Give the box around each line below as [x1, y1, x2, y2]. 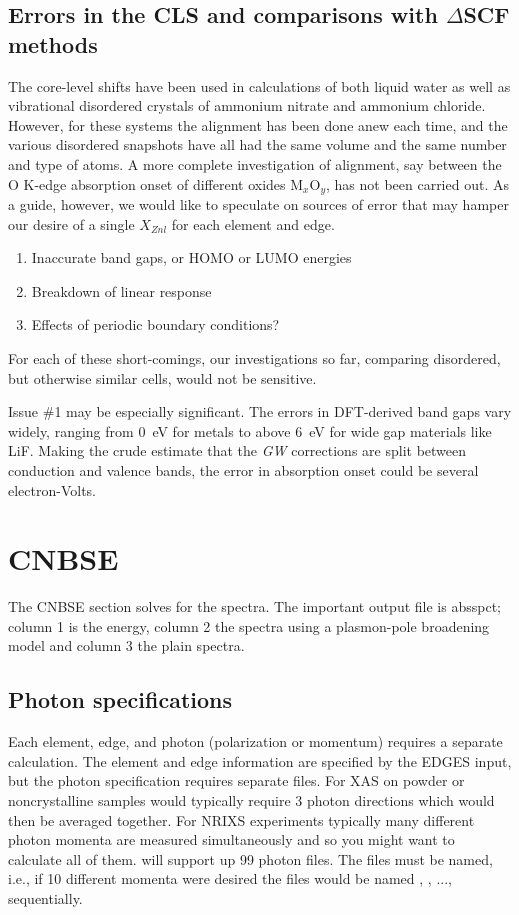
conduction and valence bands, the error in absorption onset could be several [8, 459, 479, 480]
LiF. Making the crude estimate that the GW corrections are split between [8, 440, 467, 461]
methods [8, 28, 98, 59]
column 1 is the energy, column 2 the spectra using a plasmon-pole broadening [8, 615, 490, 636]
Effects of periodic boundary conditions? [31, 314, 280, 335]
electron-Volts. [8, 479, 97, 500]
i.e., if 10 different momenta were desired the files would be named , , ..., [8, 868, 452, 889]
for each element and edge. [171, 213, 335, 234]
